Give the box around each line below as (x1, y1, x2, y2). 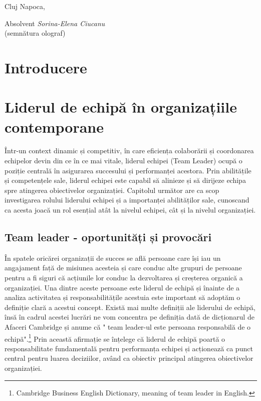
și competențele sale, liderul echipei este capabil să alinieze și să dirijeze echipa (5, 175, 246, 185)
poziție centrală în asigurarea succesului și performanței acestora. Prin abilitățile (5, 165, 251, 175)
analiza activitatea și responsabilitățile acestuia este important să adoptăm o (5, 292, 240, 303)
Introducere (5, 57, 87, 77)
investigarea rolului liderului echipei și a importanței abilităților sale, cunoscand (5, 194, 249, 205)
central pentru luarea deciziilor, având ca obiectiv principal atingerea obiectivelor (5, 353, 253, 363)
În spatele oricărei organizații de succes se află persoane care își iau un (5, 252, 221, 263)
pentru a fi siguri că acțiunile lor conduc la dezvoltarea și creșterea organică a (5, 272, 243, 283)
